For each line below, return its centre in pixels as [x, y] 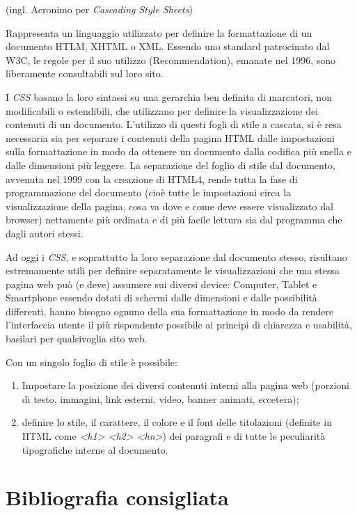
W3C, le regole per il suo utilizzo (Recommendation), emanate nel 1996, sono [171, 60]
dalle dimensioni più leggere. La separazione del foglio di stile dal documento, [170, 165]
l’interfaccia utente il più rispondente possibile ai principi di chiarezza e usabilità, [179, 325]
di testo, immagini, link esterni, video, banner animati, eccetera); [160, 398]
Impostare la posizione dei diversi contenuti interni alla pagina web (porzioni [185, 385]
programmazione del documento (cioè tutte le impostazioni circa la [149, 192]
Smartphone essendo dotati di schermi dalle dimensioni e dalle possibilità [161, 298]
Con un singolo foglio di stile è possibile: [92, 362]
